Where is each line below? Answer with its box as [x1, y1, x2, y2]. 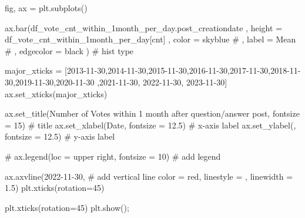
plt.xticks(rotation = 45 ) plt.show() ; [5, 201, 129, 213]
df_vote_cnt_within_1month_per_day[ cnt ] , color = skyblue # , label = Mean [5, 33, 296, 45]
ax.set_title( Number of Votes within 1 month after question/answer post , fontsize [5, 107, 300, 120]
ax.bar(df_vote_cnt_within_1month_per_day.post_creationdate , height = [5, 21, 283, 34]
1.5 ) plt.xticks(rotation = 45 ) [5, 181, 105, 194]
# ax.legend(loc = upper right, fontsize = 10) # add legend [5, 150, 221, 162]
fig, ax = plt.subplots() [5, 2, 88, 14]
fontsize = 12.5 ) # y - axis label [5, 130, 115, 143]
